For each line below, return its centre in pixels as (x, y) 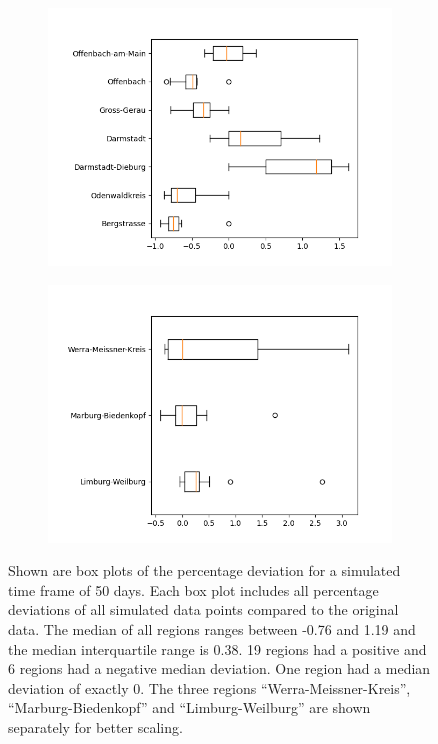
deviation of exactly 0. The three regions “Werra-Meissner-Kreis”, (209, 687)
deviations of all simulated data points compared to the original (203, 609)
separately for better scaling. (95, 726)
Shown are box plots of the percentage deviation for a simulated (204, 570)
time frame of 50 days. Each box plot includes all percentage (193, 589)
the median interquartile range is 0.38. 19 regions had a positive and (217, 648)
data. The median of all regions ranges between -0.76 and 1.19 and (212, 628)
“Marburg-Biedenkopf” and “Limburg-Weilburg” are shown (189, 707)
